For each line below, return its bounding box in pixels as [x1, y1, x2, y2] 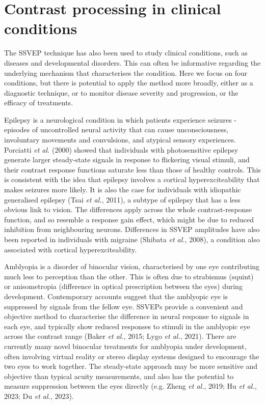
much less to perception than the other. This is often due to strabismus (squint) [4, 271, 254, 281]
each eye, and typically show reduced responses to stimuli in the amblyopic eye [4, 321, 250, 331]
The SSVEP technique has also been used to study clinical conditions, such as [4, 47, 248, 58]
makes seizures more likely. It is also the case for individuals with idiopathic [4, 184, 241, 195]
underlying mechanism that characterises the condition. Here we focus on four [4, 67, 248, 78]
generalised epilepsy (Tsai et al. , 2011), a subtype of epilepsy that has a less [4, 194, 241, 205]
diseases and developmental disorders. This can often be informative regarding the [4, 57, 261, 68]
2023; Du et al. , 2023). [4, 390, 74, 401]
